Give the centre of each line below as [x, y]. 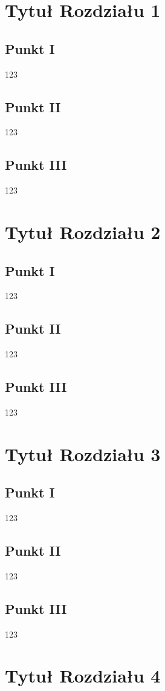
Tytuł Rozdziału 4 [83, 676]
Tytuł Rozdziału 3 [83, 453]
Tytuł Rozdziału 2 [83, 231]
